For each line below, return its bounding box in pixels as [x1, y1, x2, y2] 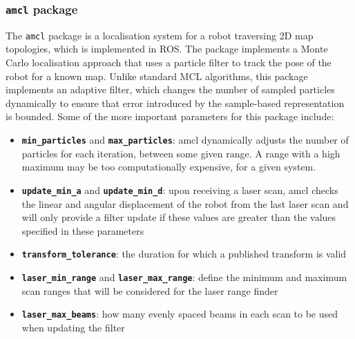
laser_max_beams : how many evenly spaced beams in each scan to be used [21, 307, 338, 321]
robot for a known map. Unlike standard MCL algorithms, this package [6, 68, 308, 83]
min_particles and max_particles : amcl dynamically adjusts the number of [21, 133, 349, 146]
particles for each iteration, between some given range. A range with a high [21, 146, 340, 160]
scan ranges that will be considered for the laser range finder [21, 283, 278, 298]
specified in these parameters [21, 223, 144, 238]
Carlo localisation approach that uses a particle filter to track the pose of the [6, 55, 332, 70]
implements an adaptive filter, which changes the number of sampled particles [6, 82, 335, 97]
